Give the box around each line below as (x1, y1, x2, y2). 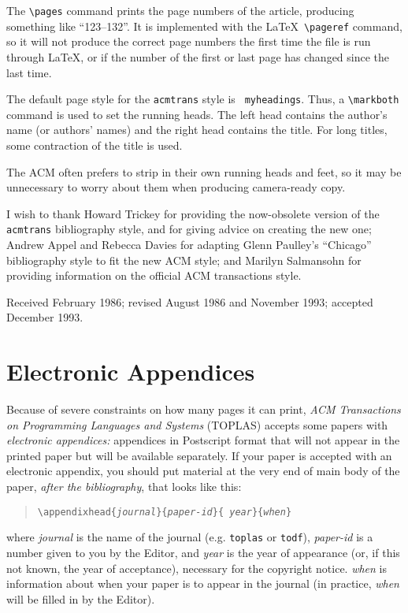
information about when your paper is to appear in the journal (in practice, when (6, 575, 399, 592)
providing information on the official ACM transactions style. (6, 267, 302, 284)
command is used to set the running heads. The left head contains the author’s (6, 106, 388, 122)
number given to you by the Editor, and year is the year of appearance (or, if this (6, 544, 400, 560)
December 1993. (6, 309, 83, 325)
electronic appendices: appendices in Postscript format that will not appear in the (6, 432, 400, 448)
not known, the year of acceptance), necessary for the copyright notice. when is (6, 559, 388, 576)
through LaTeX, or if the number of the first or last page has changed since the (6, 48, 390, 65)
